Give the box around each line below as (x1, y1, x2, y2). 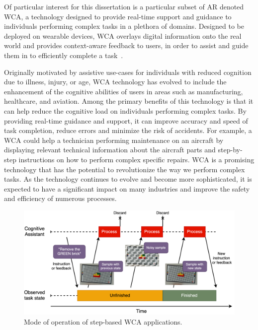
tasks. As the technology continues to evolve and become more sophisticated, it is (4, 174, 252, 184)
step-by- (218, 144, 243, 155)
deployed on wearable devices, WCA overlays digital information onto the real (4, 30, 242, 41)
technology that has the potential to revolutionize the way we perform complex (4, 164, 245, 174)
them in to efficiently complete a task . (4, 50, 123, 60)
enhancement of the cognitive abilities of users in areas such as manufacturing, (4, 86, 243, 96)
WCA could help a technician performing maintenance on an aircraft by (4, 134, 224, 145)
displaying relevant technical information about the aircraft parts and (4, 144, 216, 155)
